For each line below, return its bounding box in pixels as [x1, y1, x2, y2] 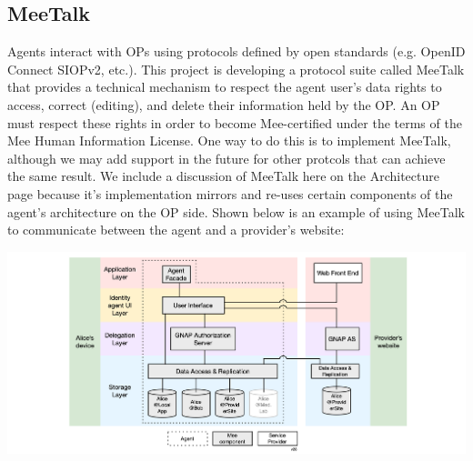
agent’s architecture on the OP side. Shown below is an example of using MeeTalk [7, 202, 466, 221]
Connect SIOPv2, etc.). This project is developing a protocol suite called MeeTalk [7, 59, 465, 78]
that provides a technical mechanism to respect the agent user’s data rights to [7, 77, 442, 96]
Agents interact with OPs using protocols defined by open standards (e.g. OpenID [7, 42, 466, 61]
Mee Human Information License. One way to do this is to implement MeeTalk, [7, 131, 451, 150]
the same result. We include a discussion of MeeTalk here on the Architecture [7, 166, 439, 185]
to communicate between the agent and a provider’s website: [7, 220, 345, 239]
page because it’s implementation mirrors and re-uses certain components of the [7, 184, 453, 203]
